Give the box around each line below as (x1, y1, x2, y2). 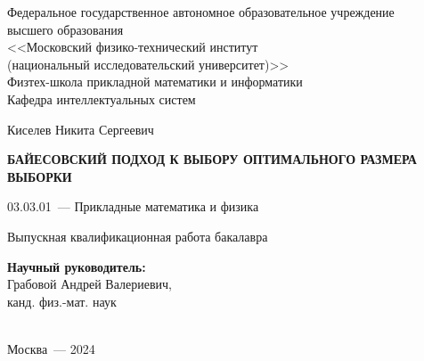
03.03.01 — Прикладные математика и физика (7, 197, 259, 216)
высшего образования (7, 20, 124, 38)
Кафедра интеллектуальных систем (7, 89, 196, 108)
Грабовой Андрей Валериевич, (7, 275, 172, 293)
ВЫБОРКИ (7, 167, 72, 185)
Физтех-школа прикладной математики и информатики (7, 72, 303, 91)
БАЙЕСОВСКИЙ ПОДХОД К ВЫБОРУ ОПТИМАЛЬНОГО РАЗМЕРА (7, 150, 417, 168)
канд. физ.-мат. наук (7, 291, 117, 310)
